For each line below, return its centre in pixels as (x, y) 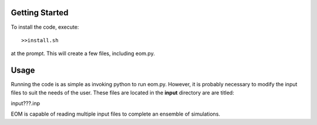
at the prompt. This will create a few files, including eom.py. (83, 53)
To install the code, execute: (45, 27)
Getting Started (40, 13)
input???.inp (26, 103)
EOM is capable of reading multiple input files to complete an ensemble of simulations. (115, 114)
